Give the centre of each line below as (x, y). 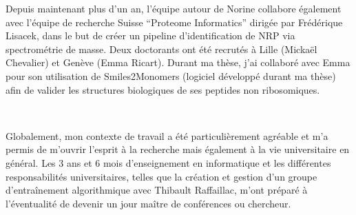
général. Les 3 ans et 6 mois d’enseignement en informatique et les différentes (168, 162)
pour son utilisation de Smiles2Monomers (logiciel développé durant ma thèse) (171, 75)
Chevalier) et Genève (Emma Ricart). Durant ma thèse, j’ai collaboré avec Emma (178, 62)
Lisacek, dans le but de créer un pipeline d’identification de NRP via (150, 35)
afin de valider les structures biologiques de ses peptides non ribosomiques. (163, 89)
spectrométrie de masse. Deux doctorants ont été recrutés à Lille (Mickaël (161, 49)
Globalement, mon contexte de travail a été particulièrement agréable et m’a (167, 135)
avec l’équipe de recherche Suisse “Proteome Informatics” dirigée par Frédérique (174, 22)
